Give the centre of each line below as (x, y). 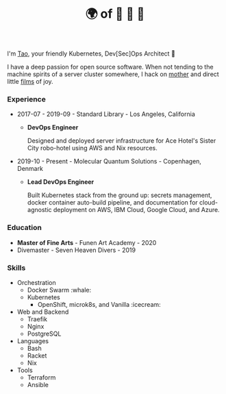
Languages (33, 341)
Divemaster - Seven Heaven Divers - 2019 (76, 250)
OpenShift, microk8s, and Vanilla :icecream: (99, 305)
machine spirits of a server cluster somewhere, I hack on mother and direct (113, 74)
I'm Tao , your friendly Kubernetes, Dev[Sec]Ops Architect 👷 (91, 54)
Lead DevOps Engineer (61, 182)
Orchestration (36, 283)
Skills (16, 268)
